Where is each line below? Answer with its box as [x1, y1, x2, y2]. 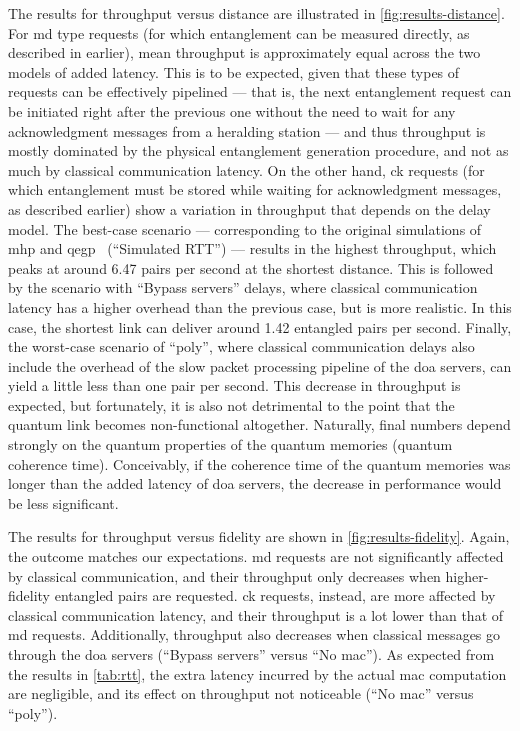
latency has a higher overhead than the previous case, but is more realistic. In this [8, 296, 512, 317]
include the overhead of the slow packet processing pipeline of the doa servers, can [8, 355, 512, 376]
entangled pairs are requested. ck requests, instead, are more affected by [54, 585, 496, 606]
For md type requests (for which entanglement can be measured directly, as [8, 22, 470, 43]
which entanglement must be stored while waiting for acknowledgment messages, [8, 179, 502, 200]
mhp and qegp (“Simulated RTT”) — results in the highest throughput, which [8, 238, 497, 259]
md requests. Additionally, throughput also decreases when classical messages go [8, 624, 501, 645]
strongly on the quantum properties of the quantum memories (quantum [8, 434, 453, 455]
